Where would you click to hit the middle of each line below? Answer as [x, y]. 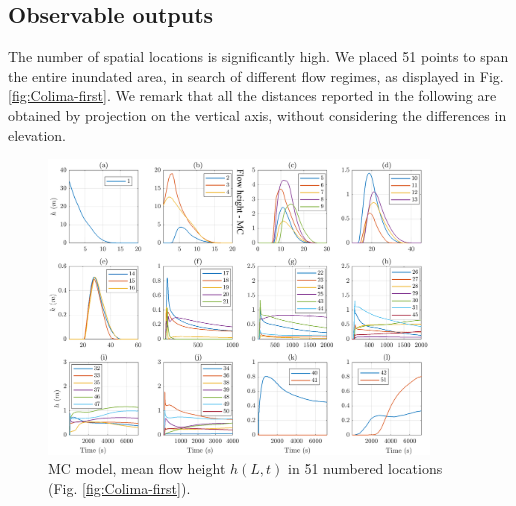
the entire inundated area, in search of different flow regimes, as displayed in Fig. [256, 75]
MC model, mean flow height [137, 468]
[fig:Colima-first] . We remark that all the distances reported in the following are [252, 95]
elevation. [37, 134]
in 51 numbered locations [365, 468]
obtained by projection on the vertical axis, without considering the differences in [257, 114]
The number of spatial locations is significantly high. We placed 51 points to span [258, 56]
